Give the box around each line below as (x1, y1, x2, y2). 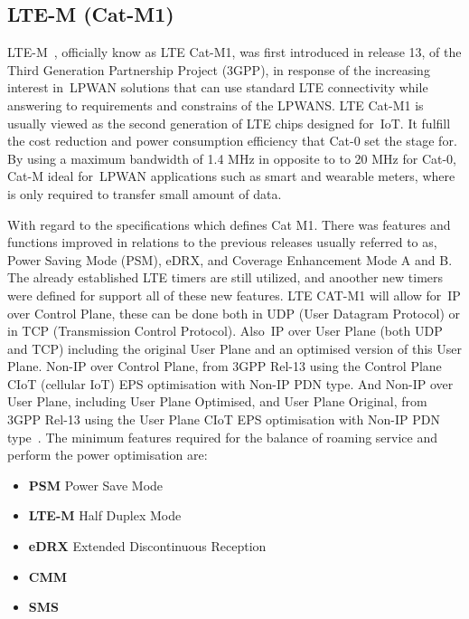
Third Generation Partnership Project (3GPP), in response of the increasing (7, 60, 430, 79)
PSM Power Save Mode (28, 475, 164, 494)
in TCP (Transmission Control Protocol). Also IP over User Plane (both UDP (7, 321, 443, 340)
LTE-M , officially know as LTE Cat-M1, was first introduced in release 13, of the (7, 43, 462, 62)
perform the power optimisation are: (7, 445, 208, 464)
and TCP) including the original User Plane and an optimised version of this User (7, 338, 463, 357)
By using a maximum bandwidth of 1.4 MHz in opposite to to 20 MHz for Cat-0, (7, 148, 456, 167)
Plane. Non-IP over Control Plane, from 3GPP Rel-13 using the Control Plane (7, 357, 442, 376)
